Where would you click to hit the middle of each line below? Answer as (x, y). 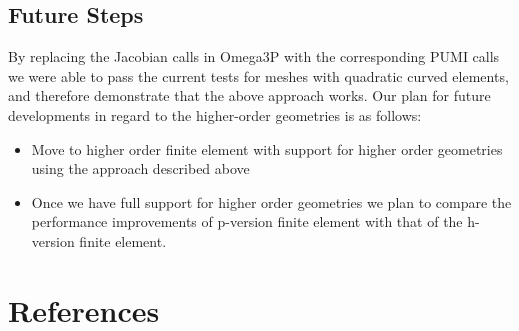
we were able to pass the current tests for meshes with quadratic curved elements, (258, 75)
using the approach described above (140, 168)
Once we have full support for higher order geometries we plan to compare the (271, 201)
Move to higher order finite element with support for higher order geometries (267, 148)
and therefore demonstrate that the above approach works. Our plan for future (249, 95)
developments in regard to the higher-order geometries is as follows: (215, 114)
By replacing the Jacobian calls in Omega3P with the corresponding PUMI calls (254, 56)
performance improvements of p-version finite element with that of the (247, 221)
